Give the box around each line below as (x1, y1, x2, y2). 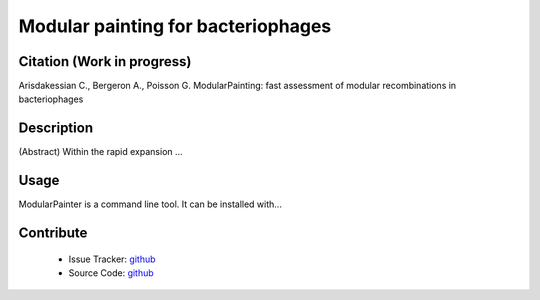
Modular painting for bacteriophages (18, 15, 332, 37)
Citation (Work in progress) (18, 53, 192, 70)
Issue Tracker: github (68, 253, 156, 265)
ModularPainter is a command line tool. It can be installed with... (18, 198, 282, 210)
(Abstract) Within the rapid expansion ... (18, 146, 184, 158)
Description (18, 120, 94, 137)
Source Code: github (68, 267, 154, 279)
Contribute (18, 225, 88, 242)
